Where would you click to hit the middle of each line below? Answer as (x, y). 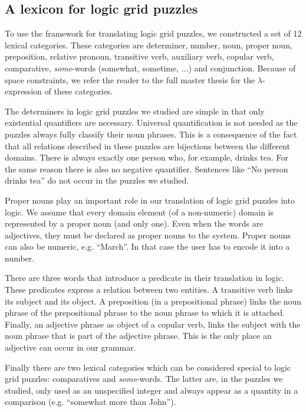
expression (23, 91)
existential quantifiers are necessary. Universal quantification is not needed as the (151, 122)
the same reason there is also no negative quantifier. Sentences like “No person (147, 169)
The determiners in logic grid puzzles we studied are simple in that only (135, 111)
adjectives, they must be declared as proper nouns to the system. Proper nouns (148, 235)
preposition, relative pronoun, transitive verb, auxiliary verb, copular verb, (139, 56)
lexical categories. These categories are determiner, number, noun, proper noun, (149, 45)
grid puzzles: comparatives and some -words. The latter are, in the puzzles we (144, 379)
